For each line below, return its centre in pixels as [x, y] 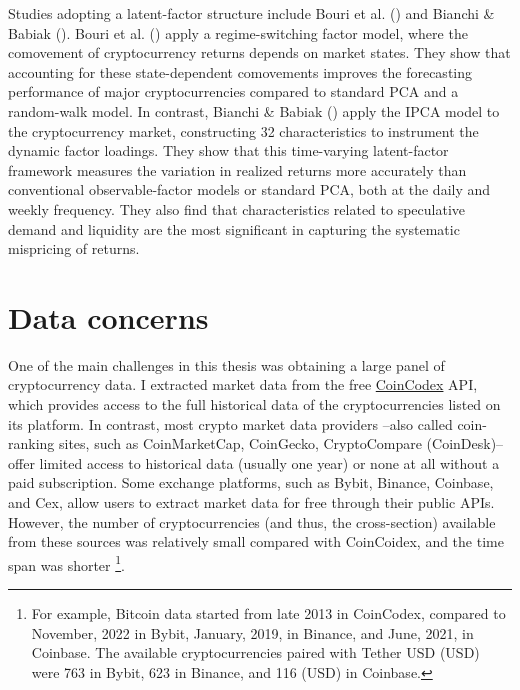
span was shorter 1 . [66, 563]
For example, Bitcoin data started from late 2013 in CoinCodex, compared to [268, 613]
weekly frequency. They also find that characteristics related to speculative [237, 208]
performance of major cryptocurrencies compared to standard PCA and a [233, 91]
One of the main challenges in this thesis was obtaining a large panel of [226, 364]
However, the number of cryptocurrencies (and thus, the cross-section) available [252, 521]
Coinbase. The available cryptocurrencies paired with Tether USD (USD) [255, 652]
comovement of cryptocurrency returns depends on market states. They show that [259, 52]
